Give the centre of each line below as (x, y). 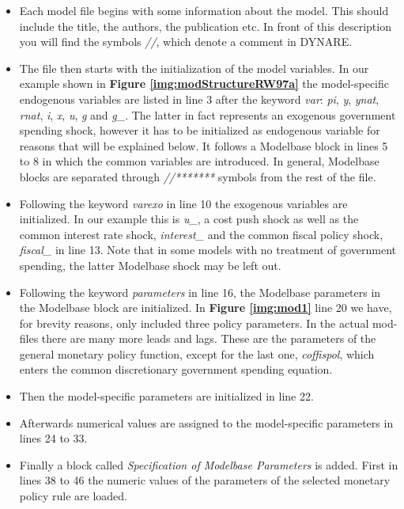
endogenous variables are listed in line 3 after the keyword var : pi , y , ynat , (199, 99)
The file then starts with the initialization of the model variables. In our (194, 68)
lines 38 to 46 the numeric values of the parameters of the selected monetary (205, 480)
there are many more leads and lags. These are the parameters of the (209, 338)
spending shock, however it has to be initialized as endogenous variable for (200, 130)
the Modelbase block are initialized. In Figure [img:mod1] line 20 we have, (206, 308)
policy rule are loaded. (74, 496)
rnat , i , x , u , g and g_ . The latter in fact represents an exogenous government (208, 114)
